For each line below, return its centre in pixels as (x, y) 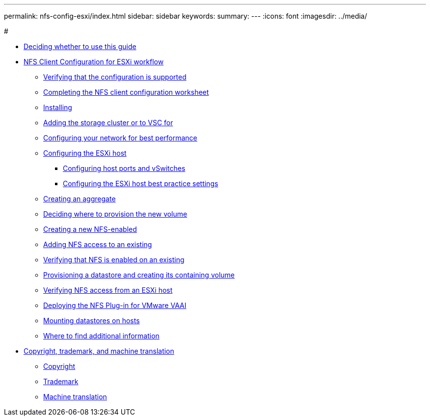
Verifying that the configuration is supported (115, 77)
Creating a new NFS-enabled (90, 229)
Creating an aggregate (80, 199)
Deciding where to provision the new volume (115, 214)
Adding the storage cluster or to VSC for (108, 123)
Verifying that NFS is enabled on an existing (114, 260)
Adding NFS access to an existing (98, 244)
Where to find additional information (101, 336)
